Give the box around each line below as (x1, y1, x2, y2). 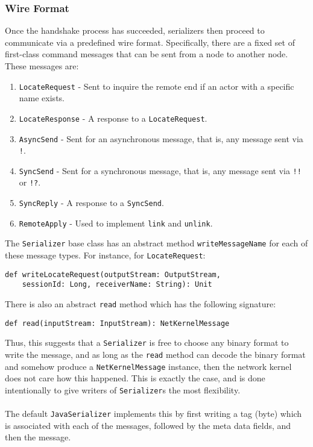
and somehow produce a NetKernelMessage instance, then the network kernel (5, 360, 292, 372)
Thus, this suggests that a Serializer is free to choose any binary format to (5, 336, 289, 349)
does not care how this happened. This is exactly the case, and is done (5, 372, 265, 384)
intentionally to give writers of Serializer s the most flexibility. (5, 383, 241, 396)
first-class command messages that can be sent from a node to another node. (5, 48, 288, 60)
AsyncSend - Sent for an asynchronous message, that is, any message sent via (19, 132, 303, 145)
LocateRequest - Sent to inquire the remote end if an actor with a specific (19, 80, 294, 92)
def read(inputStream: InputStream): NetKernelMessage (5, 319, 230, 328)
